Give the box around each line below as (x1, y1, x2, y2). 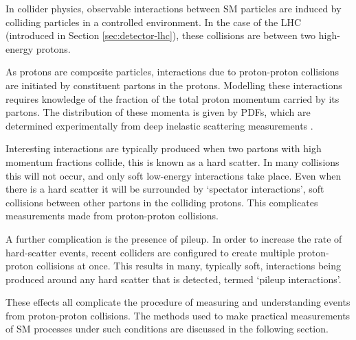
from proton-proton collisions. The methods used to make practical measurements (5, 308, 351, 322)
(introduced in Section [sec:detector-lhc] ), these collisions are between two (5, 28, 316, 42)
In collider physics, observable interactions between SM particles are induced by (5, 1, 342, 15)
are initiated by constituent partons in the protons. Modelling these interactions (5, 77, 342, 92)
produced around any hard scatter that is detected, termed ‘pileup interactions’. (5, 271, 342, 286)
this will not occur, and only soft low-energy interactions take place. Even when (5, 168, 342, 182)
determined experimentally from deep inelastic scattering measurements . (5, 118, 313, 132)
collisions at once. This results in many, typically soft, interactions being (36, 258, 341, 273)
